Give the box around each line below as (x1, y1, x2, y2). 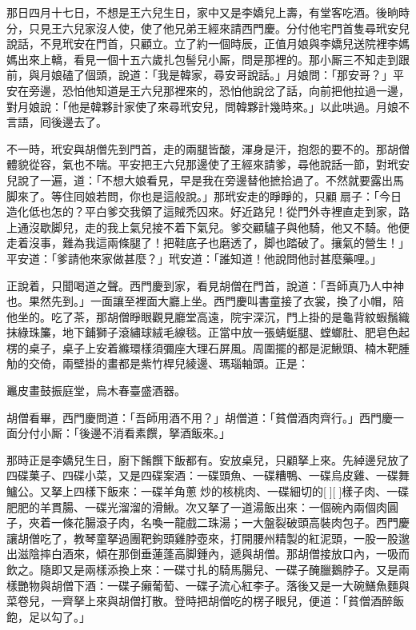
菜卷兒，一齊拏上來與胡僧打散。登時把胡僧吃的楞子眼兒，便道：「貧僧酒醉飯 (6, 592, 404, 609)
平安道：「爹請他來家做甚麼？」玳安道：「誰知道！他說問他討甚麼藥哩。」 (6, 249, 382, 266)
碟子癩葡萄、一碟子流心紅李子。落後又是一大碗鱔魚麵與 (118, 576, 410, 593)
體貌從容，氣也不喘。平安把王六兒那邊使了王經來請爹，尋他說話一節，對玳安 (6, 156, 410, 173)
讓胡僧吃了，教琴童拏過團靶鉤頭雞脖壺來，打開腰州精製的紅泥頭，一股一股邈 (6, 529, 410, 546)
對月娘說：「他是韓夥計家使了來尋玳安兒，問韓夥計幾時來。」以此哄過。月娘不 (6, 98, 410, 114)
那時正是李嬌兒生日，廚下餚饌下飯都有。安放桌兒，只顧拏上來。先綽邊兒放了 (6, 451, 410, 468)
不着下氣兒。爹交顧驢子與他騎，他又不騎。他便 (162, 218, 410, 235)
